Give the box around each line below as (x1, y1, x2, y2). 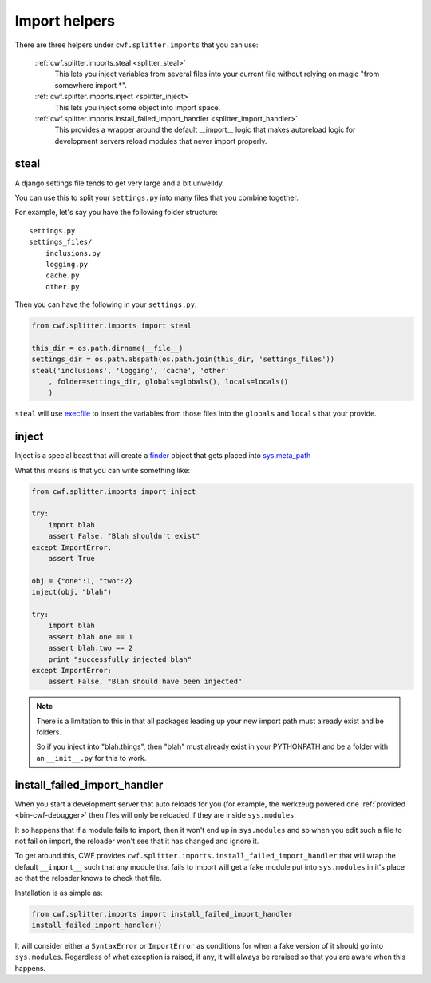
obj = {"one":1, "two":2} (31, 576, 133, 585)
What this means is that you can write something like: (14, 465, 191, 475)
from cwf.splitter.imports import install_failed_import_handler (31, 909, 293, 918)
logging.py (45, 260, 89, 269)
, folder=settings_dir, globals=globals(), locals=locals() (48, 377, 289, 387)
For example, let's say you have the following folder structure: (14, 208, 219, 217)
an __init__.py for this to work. (36, 753, 147, 762)
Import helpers (14, 12, 116, 30)
